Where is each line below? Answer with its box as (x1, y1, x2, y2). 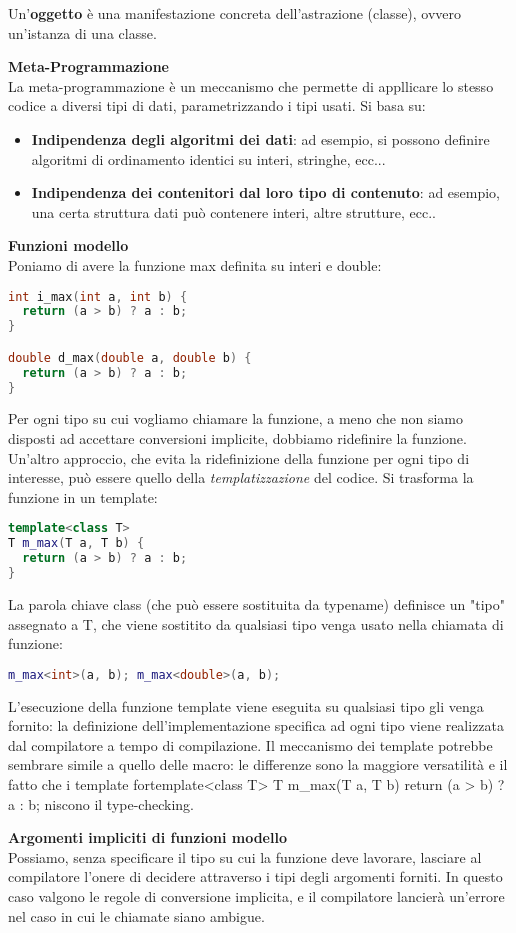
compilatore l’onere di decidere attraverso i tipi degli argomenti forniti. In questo (8, 866, 503, 887)
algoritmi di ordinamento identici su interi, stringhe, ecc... (31, 148, 386, 169)
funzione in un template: (8, 486, 158, 507)
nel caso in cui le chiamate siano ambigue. (8, 905, 265, 926)
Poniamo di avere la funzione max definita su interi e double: (8, 254, 382, 275)
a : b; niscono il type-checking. (8, 793, 194, 814)
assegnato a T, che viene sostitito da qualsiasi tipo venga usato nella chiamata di (8, 613, 504, 634)
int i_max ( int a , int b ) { (8, 289, 188, 304)
